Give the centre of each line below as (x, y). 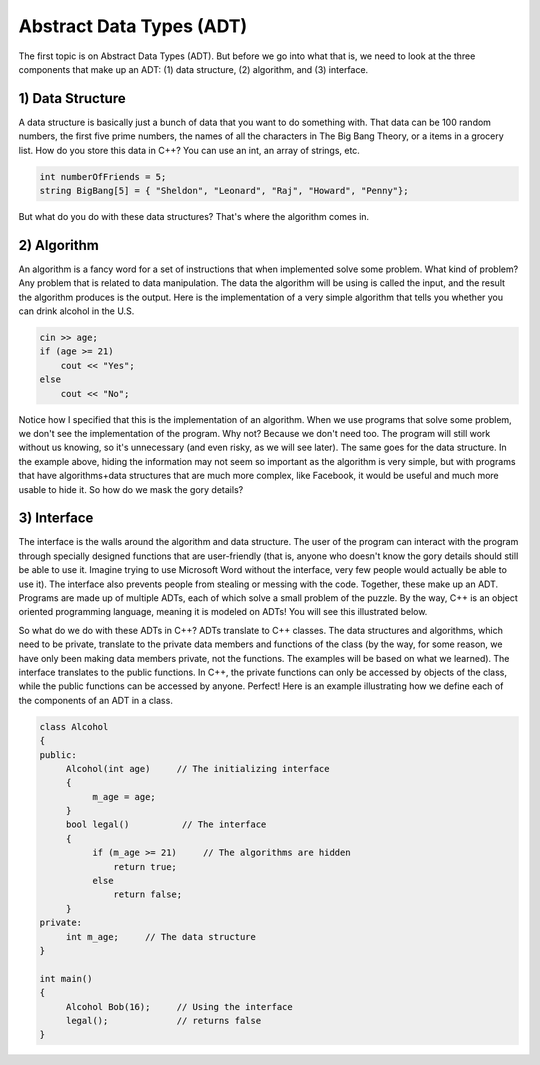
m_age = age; (124, 796)
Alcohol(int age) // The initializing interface (197, 768)
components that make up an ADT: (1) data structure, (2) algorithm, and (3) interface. (193, 69)
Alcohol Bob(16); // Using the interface (179, 1006)
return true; (145, 866)
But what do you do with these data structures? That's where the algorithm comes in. (194, 216)
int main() (66, 978)
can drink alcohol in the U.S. (76, 311)
